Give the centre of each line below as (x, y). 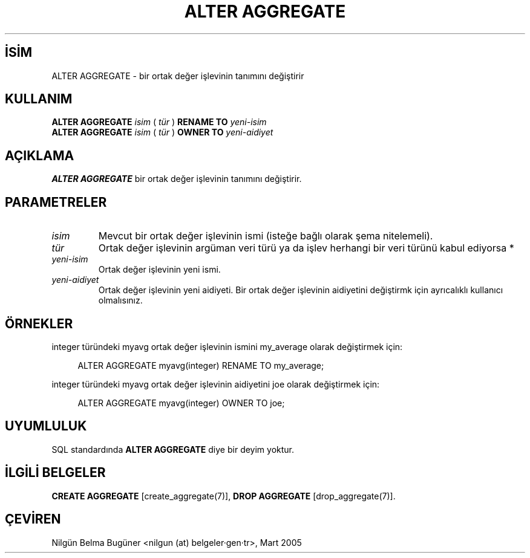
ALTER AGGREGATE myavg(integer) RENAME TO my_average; (201, 365)
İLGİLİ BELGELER (55, 473)
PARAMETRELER (56, 202)
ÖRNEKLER (39, 323)
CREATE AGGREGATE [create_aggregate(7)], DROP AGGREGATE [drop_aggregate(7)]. (224, 496)
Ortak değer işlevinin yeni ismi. (159, 270)
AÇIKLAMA (40, 155)
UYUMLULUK (46, 426)
